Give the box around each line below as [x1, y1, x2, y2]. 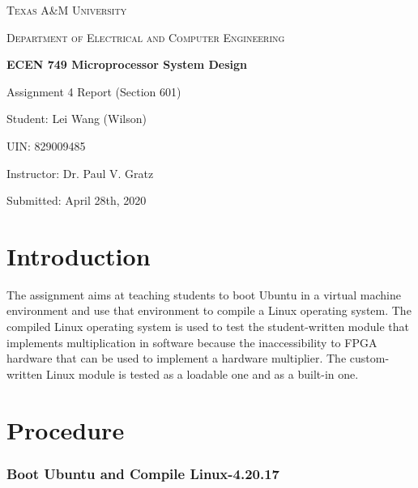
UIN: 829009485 [6, 137, 86, 154]
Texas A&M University [6, 2, 127, 18]
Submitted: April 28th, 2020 [6, 192, 147, 209]
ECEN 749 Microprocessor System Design [6, 56, 247, 73]
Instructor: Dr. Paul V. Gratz [6, 164, 154, 181]
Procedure [6, 413, 125, 446]
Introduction [6, 239, 151, 272]
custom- [349, 350, 390, 367]
